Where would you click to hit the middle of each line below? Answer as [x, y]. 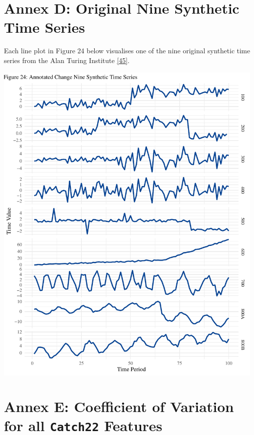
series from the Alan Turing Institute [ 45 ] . [67, 60]
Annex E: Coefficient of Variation [119, 406]
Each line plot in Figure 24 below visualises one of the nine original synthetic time [127, 51]
